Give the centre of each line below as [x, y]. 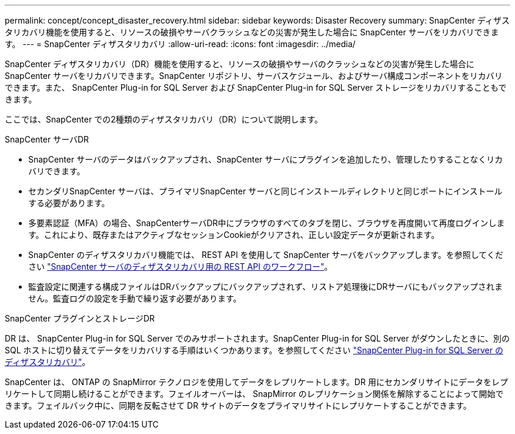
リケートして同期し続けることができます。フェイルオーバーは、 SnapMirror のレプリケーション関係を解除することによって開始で [254, 394]
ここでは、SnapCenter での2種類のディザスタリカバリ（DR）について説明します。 [164, 119]
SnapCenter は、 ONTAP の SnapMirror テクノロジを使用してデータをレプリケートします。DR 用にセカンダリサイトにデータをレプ [256, 382]
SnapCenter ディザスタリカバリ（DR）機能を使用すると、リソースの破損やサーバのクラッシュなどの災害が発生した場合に [240, 64]
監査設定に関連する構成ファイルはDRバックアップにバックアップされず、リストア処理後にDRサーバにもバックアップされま [266, 286]
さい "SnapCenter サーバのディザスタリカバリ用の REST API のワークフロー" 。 [180, 266]
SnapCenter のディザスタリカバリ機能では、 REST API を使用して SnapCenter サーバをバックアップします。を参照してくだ [266, 255]
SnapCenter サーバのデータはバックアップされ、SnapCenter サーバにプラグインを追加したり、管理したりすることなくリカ [266, 159]
